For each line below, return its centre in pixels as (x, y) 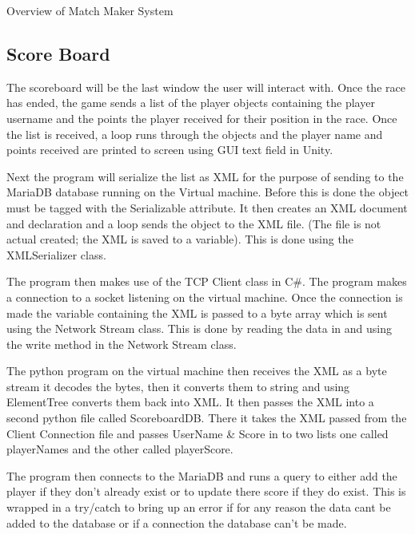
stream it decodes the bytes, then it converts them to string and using (178, 386)
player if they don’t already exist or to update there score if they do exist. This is (206, 491)
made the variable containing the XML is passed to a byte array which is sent (197, 312)
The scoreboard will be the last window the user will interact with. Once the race (206, 87)
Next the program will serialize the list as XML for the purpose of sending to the (205, 176)
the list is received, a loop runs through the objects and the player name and (195, 134)
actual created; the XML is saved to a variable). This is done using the (180, 239)
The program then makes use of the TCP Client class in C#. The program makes (207, 281)
